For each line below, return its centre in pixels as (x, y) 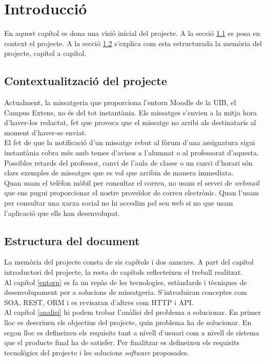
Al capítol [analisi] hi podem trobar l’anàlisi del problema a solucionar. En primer (133, 312)
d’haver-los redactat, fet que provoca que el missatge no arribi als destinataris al (130, 122)
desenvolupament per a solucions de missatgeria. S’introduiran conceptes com (126, 292)
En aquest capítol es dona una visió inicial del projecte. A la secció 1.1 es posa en (132, 33)
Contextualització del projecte (86, 81)
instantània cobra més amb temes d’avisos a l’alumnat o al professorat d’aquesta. (131, 153)
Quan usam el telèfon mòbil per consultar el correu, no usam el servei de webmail (132, 182)
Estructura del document (72, 240)
